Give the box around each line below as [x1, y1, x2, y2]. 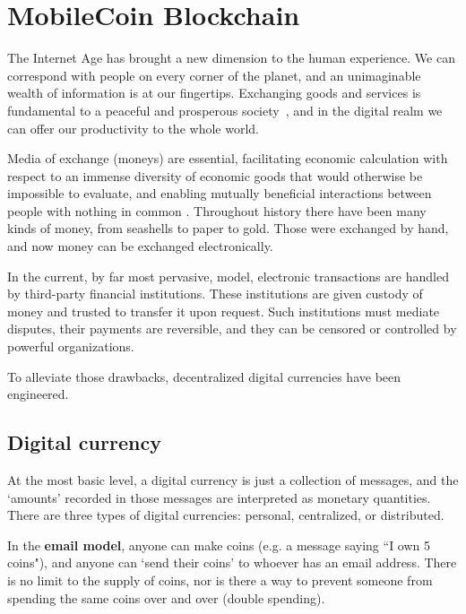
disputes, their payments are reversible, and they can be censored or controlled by [7, 319, 457, 338]
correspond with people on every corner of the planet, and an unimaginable [7, 65, 421, 84]
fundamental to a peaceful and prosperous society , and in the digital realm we [7, 100, 443, 119]
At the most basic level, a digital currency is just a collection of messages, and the [7, 471, 459, 489]
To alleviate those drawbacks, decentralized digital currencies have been [7, 367, 401, 385]
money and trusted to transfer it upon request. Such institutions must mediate [7, 301, 440, 320]
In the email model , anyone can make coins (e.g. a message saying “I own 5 [7, 535, 431, 554]
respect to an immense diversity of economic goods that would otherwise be [7, 166, 423, 185]
